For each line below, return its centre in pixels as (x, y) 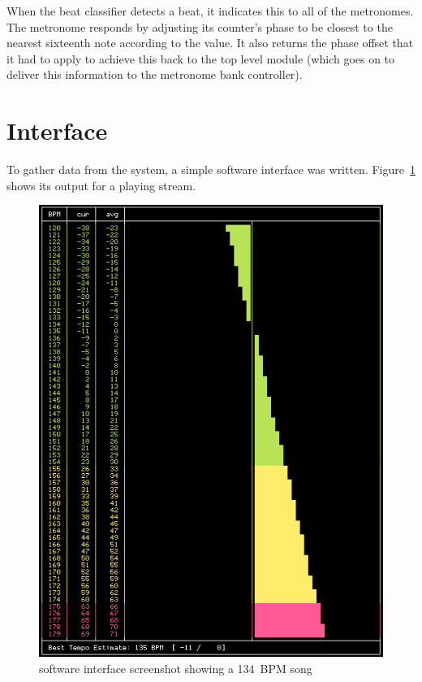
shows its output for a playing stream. (101, 185)
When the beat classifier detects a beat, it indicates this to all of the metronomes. (210, 11)
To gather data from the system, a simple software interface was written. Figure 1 (211, 169)
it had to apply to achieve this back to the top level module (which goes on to (201, 58)
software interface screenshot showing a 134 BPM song (176, 668)
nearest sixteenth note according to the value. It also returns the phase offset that (210, 43)
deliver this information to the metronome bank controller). (155, 74)
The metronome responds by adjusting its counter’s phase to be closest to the (200, 26)
